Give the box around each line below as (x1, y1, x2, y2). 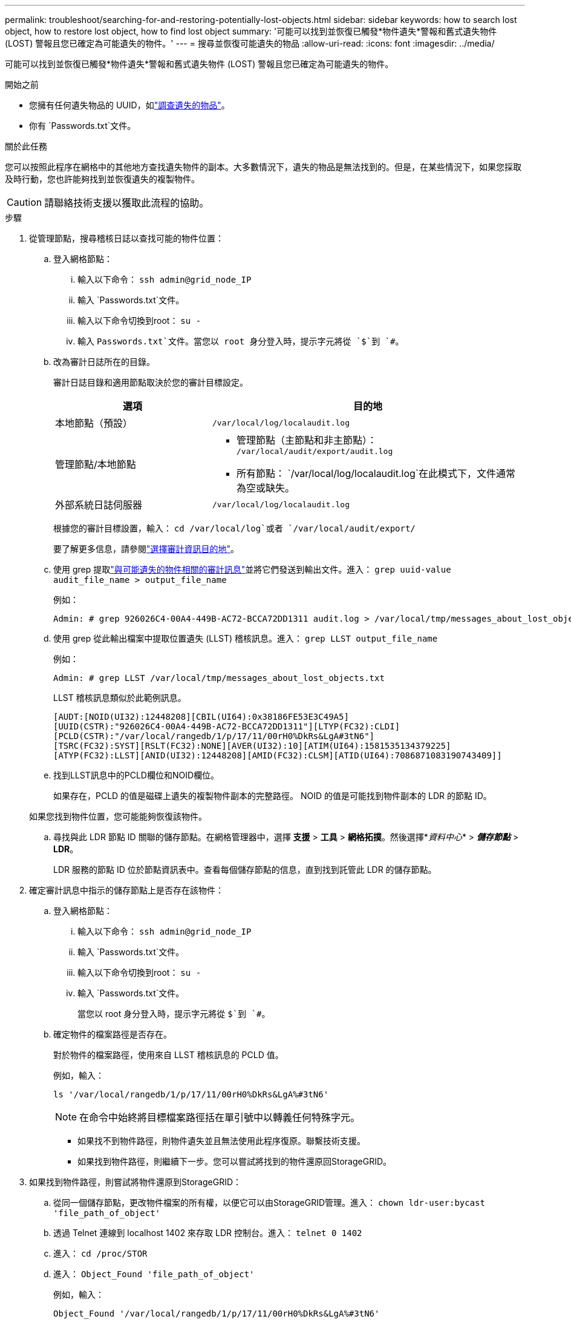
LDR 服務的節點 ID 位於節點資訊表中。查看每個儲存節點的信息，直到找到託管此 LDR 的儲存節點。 (53, 864, 437, 875)
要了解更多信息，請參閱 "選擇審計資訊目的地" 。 (53, 544, 240, 554)
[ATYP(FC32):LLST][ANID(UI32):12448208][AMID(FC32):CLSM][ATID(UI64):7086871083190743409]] (53, 751, 502, 760)
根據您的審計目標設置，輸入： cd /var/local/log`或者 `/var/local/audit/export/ (53, 523, 416, 533)
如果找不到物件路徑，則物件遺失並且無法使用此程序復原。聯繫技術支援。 (77, 1136, 365, 1146)
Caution (7, 196, 42, 208)
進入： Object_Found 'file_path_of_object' (53, 1269, 255, 1279)
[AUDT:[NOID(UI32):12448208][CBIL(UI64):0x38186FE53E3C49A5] (53, 712, 349, 722)
